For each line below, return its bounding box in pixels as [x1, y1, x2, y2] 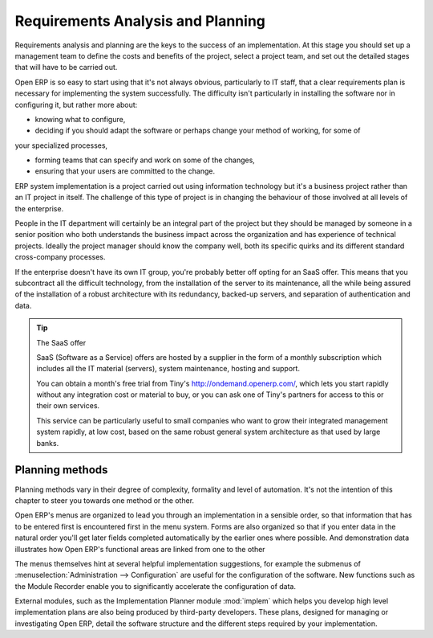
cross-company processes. [14, 252, 106, 262]
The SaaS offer [36, 337, 87, 347]
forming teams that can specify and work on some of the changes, [34, 155, 256, 165]
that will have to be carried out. [14, 63, 118, 72]
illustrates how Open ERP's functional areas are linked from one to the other [14, 544, 265, 554]
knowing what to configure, [34, 114, 126, 124]
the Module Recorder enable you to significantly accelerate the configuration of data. [14, 581, 297, 591]
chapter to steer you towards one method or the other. [14, 495, 195, 505]
